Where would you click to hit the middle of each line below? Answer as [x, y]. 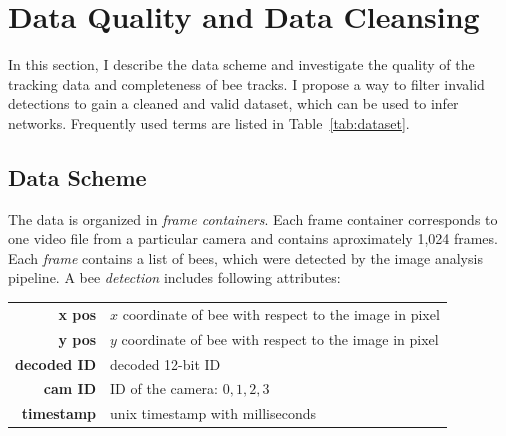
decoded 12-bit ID [165, 363]
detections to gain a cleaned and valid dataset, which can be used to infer [233, 103]
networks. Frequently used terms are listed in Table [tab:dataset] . [209, 122]
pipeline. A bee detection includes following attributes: [174, 277]
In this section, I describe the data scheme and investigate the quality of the [241, 64]
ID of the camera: [164, 388]
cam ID [70, 388]
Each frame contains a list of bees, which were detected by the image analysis [245, 257]
